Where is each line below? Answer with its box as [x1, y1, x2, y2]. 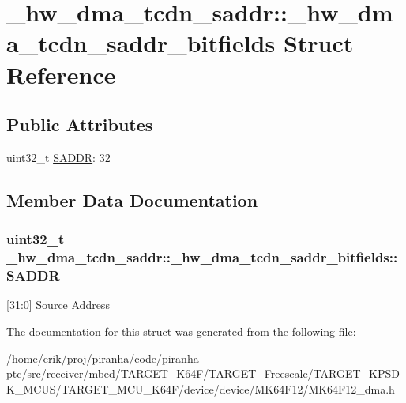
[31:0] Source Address [6, 296, 110, 313]
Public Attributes [6, 112, 153, 137]
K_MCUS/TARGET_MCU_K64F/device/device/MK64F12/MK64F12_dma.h [6, 380, 395, 397]
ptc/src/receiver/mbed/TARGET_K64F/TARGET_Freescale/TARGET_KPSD [6, 365, 400, 382]
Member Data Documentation [6, 187, 258, 212]
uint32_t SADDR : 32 [6, 149, 111, 165]
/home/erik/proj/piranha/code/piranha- [6, 349, 203, 366]
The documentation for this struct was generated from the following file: [6, 322, 356, 339]
